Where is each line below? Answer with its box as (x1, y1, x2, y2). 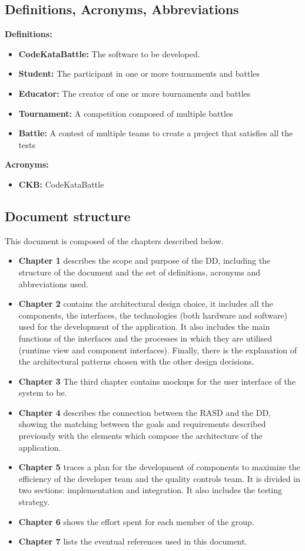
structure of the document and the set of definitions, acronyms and (18, 265, 261, 278)
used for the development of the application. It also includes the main (18, 320, 270, 333)
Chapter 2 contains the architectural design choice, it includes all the (18, 297, 273, 310)
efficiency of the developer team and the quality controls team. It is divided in (18, 472, 300, 484)
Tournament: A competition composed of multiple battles (18, 107, 233, 119)
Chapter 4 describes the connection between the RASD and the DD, (18, 406, 271, 418)
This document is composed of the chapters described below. (5, 234, 224, 247)
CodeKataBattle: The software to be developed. (18, 47, 200, 60)
